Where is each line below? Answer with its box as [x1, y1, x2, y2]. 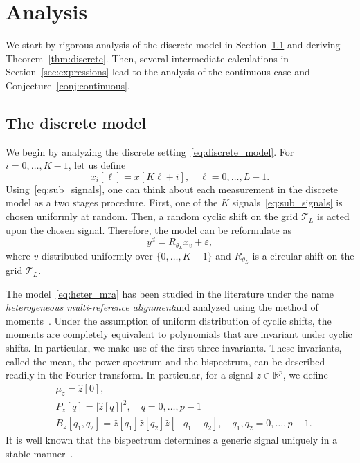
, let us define [68, 158, 126, 172]
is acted [316, 209, 350, 224]
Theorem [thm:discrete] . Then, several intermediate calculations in [6, 51, 289, 65]
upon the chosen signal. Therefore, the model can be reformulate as [6, 222, 291, 237]
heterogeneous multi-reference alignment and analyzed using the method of [6, 300, 318, 314]
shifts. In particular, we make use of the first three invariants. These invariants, [6, 341, 342, 355]
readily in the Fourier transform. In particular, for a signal [6, 367, 253, 382]
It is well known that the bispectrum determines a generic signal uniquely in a [6, 433, 338, 447]
